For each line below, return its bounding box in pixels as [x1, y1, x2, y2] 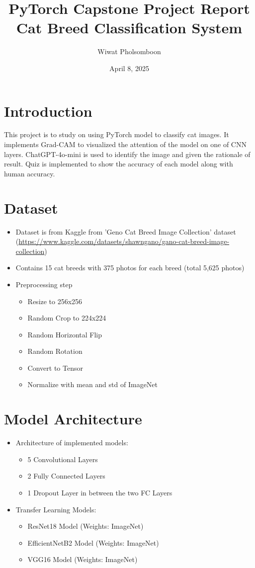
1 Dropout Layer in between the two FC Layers [27, 487, 172, 497]
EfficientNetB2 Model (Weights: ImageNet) [27, 537, 159, 548]
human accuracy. [4, 168, 55, 178]
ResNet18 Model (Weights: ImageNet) [27, 521, 144, 531]
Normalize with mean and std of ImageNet [27, 379, 158, 390]
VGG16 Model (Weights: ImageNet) [27, 554, 138, 565]
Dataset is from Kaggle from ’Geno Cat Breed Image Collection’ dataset [15, 226, 236, 237]
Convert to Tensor [27, 362, 83, 373]
